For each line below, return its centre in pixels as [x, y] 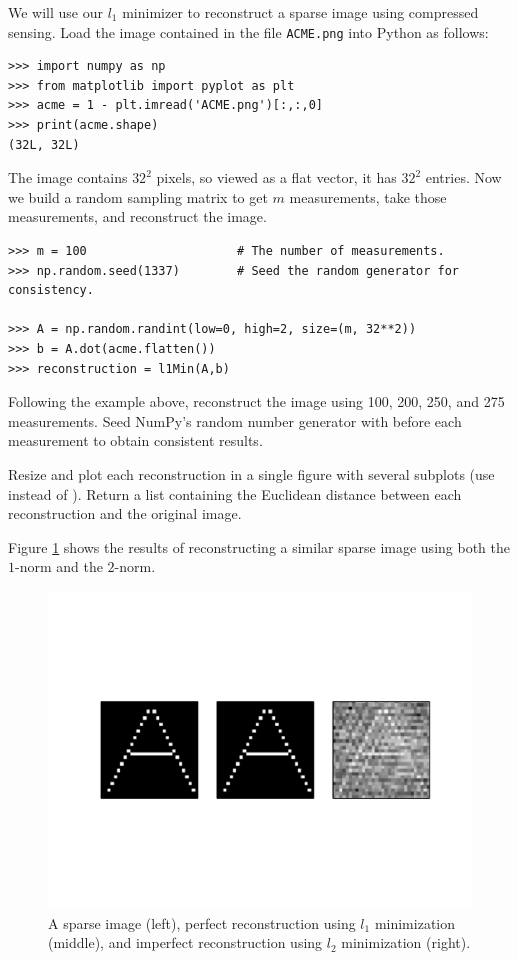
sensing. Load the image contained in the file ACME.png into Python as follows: [248, 31]
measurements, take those [368, 196]
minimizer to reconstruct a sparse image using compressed [300, 12]
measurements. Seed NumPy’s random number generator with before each [235, 420]
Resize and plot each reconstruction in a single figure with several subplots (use [251, 473]
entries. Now [463, 177]
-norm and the [59, 566]
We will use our [56, 12]
